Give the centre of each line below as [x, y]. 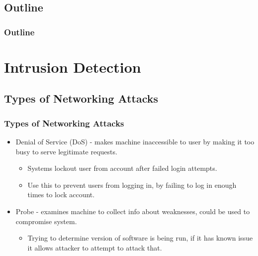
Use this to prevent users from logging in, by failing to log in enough [132, 185]
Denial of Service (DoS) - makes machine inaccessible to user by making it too [135, 141]
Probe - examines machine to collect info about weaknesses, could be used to [133, 211]
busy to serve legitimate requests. [66, 151]
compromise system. [46, 221]
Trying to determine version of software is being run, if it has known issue [140, 238]
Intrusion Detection [73, 66]
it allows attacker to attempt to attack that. [95, 247]
